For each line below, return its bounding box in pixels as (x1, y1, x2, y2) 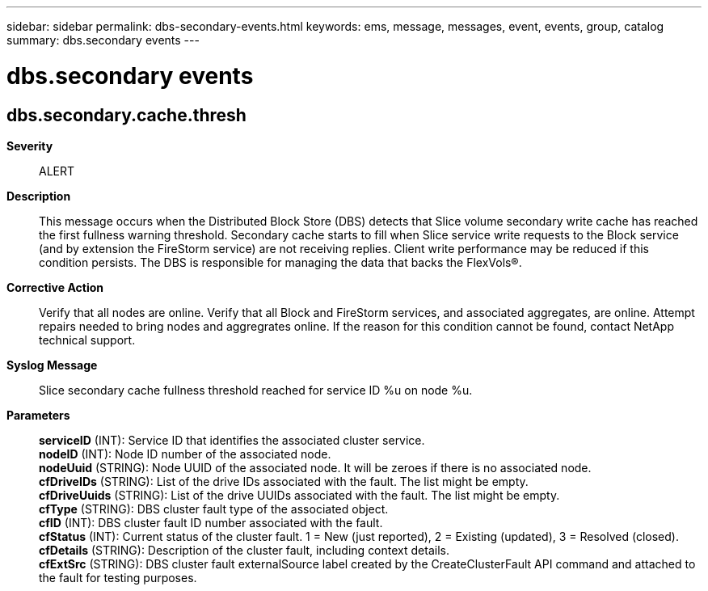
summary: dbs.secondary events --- (6, 33, 200, 47)
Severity (6, 138, 53, 153)
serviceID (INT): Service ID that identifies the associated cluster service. (39, 433, 425, 447)
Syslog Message (6, 357, 98, 372)
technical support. (39, 332, 136, 347)
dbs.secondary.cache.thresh (6, 104, 247, 125)
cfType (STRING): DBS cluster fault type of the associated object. (39, 501, 389, 516)
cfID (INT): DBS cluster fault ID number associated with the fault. (39, 515, 383, 530)
